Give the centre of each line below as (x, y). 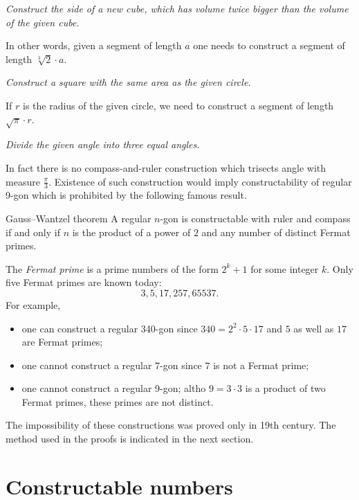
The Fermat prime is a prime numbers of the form (112, 268)
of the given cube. (43, 22)
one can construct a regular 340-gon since (110, 328)
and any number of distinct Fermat (276, 232)
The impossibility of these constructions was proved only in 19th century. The (171, 425)
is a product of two (285, 388)
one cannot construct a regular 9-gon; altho (114, 388)
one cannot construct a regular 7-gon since (112, 365)
